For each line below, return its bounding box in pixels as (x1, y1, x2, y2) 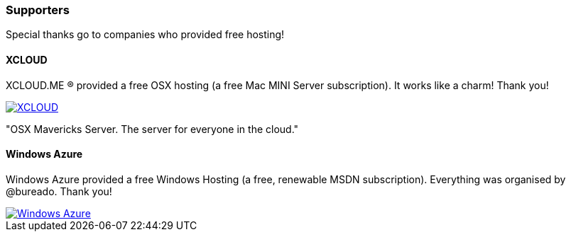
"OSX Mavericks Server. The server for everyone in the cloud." (6, 122, 299, 135)
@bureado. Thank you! (6, 185, 112, 197)
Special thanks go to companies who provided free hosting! (6, 28, 285, 41)
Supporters (6, 3, 70, 17)
